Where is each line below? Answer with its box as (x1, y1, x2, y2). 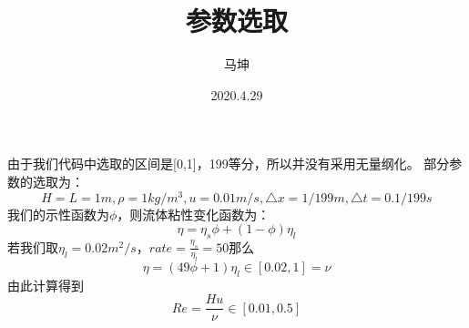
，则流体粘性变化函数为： (117, 204, 270, 223)
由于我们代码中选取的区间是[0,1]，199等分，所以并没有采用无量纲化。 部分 (7, 154, 450, 173)
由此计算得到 (7, 275, 84, 294)
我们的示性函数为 (7, 204, 109, 223)
